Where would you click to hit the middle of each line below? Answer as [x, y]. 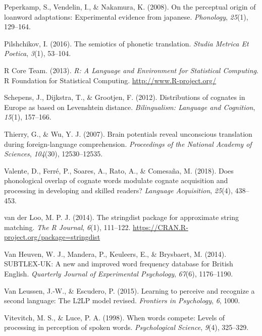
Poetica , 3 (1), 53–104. [38, 53]
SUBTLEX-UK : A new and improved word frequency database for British [119, 264]
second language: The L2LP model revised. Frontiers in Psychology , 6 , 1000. [122, 300]
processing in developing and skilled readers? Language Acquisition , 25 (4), [118, 190]
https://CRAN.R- [161, 227]
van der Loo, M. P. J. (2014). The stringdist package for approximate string [121, 217]
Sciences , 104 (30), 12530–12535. [54, 154]
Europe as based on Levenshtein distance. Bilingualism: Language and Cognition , [130, 107]
